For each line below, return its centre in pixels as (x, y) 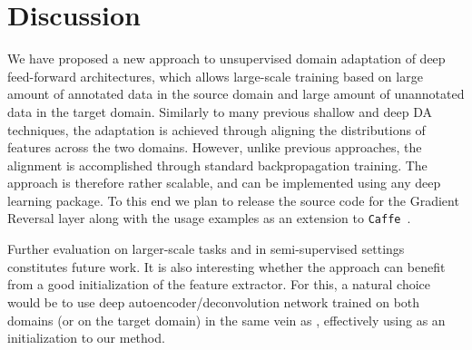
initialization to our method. (86, 338)
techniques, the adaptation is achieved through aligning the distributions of (216, 129)
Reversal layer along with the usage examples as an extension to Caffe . (209, 218)
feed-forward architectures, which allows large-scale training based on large (215, 76)
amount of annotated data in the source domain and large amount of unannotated (236, 94)
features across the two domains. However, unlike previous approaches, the (215, 147)
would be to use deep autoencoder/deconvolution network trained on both (214, 301)
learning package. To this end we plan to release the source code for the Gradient (233, 200)
